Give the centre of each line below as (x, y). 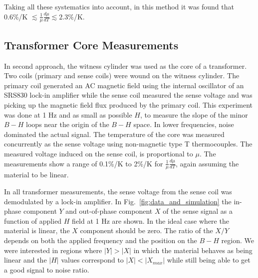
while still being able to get (209, 260)
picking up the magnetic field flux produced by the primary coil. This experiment (129, 105)
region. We (238, 240)
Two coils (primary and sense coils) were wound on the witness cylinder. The (122, 75)
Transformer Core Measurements (91, 45)
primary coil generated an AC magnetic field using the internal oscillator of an (124, 85)
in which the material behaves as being (193, 250)
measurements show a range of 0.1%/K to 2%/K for (84, 163)
